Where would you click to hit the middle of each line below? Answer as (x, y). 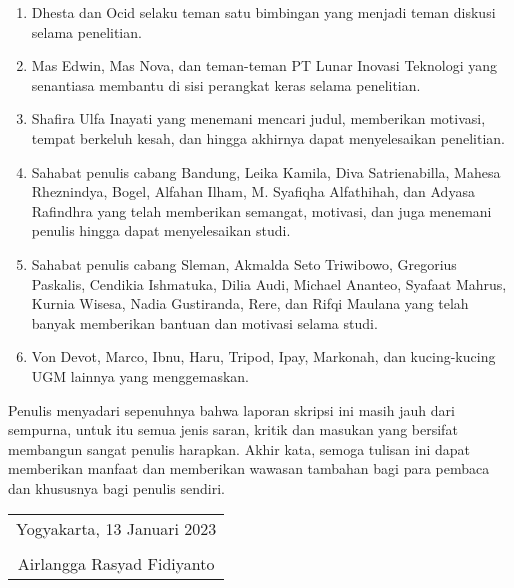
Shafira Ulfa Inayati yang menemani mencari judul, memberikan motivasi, (258, 118)
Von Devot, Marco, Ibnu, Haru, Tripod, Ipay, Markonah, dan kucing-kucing (263, 356)
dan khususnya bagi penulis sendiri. (116, 487)
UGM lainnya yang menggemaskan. (140, 375)
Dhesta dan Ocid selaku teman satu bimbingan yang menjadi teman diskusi (263, 12)
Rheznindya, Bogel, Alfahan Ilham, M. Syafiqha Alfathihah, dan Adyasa (253, 191)
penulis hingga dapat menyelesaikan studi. (161, 230)
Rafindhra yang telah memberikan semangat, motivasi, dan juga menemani (261, 210)
